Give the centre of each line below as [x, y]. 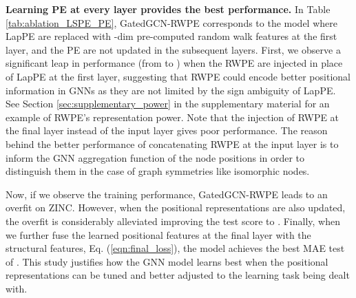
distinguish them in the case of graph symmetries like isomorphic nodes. [158, 171]
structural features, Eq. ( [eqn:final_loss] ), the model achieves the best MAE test [175, 248]
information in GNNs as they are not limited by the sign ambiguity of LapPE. [171, 90]
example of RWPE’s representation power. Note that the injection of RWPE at [172, 117]
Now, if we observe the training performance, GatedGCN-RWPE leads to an [167, 194]
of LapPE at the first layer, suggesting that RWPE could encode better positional [178, 76]
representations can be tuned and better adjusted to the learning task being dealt [178, 275]
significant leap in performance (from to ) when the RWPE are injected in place [174, 63]
